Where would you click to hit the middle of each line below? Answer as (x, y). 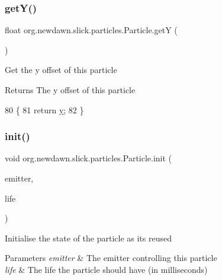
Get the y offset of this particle (61, 70)
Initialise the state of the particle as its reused (88, 238)
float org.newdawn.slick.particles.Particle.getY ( (91, 30)
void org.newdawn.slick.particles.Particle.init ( (89, 158)
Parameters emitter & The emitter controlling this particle (111, 258)
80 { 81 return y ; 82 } (44, 109)
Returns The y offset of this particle (70, 90)
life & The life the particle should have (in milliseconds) (106, 269)
